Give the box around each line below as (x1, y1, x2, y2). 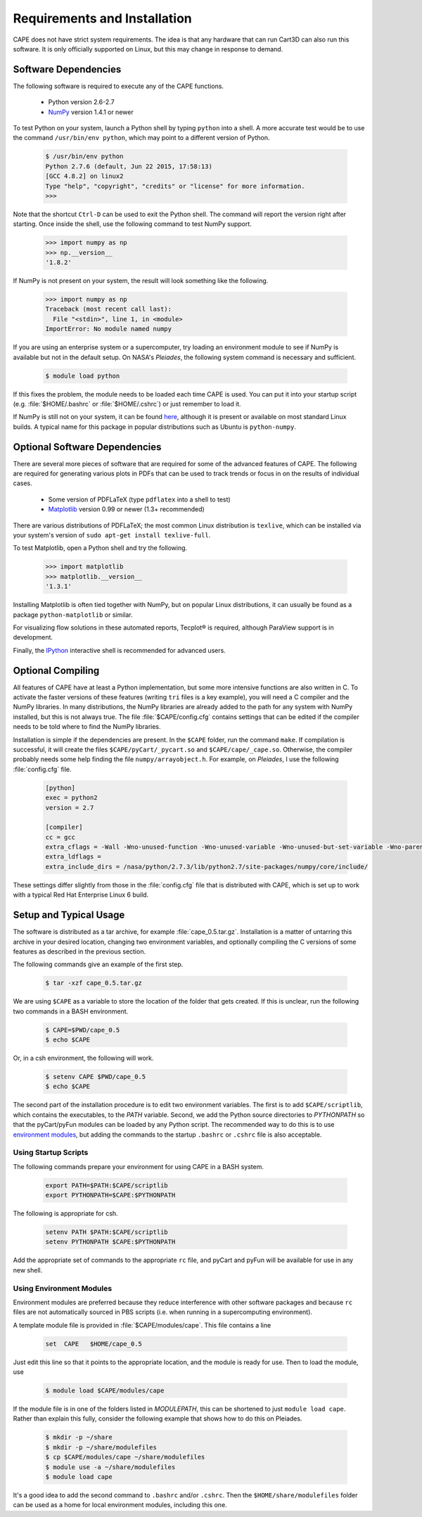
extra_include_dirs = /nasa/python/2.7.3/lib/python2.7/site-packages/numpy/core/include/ (45, 863, 369, 870)
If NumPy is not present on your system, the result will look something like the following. (13, 277, 269, 285)
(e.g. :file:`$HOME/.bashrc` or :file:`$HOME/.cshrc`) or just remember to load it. (13, 399, 242, 408)
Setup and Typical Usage (13, 909, 125, 921)
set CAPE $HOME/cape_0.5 (45, 1340, 142, 1348)
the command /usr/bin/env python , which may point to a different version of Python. (13, 134, 270, 142)
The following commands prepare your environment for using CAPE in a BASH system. (13, 1162, 264, 1170)
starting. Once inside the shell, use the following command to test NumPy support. (13, 220, 252, 228)
